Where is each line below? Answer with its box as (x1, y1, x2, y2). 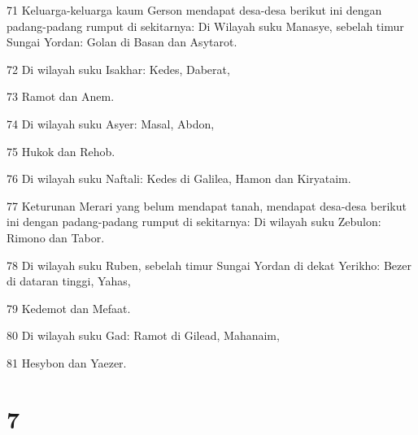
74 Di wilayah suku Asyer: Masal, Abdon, (7, 115, 215, 132)
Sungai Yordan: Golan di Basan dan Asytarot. (7, 33, 237, 50)
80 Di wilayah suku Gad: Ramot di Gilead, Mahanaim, (7, 327, 280, 344)
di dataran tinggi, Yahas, (7, 272, 131, 289)
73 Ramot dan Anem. (7, 88, 115, 105)
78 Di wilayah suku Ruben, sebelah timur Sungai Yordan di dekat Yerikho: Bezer (7, 256, 411, 273)
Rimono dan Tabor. (7, 228, 105, 246)
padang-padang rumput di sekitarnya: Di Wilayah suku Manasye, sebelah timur (7, 17, 404, 34)
